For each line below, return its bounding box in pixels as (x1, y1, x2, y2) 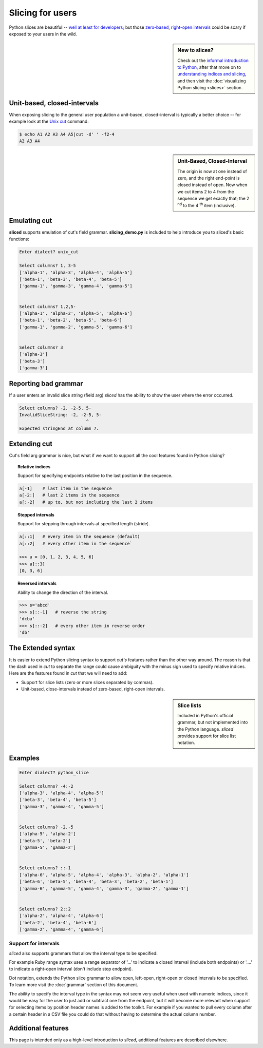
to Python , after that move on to (177, 64, 241, 70)
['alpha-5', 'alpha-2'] (19, 831, 76, 837)
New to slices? (177, 47, 214, 54)
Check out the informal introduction (177, 57, 249, 63)
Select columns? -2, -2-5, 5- (19, 405, 92, 411)
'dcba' (19, 616, 35, 622)
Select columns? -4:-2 (19, 783, 74, 789)
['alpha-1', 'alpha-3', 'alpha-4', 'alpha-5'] (19, 269, 132, 275)
